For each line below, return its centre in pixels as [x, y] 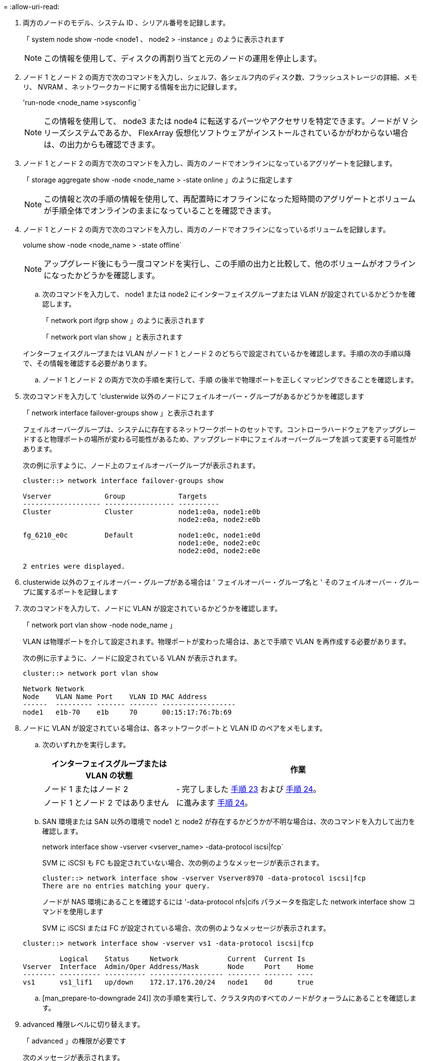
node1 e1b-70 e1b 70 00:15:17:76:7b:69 [127, 712]
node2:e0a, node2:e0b [219, 520]
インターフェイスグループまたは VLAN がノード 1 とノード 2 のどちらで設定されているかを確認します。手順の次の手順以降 [217, 353]
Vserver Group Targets [115, 496]
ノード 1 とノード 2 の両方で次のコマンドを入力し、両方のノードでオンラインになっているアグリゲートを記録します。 [210, 163]
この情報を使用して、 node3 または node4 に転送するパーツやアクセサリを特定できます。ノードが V [226, 121]
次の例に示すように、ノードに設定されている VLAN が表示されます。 [132, 658]
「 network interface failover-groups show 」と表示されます [119, 413]
